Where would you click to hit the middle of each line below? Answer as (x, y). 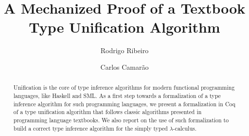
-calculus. (185, 128)
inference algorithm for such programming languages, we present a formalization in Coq (124, 104)
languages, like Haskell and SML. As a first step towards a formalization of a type (117, 95)
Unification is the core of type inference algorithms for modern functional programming (124, 87)
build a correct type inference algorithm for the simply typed (90, 128)
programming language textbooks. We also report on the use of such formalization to (121, 120)
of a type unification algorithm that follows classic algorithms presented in (107, 112)
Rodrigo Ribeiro (124, 50)
